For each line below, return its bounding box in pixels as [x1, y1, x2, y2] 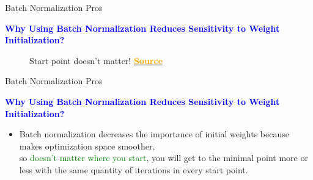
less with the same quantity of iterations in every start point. [19, 163, 248, 176]
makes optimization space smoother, [19, 139, 155, 152]
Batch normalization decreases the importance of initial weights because [19, 128, 289, 140]
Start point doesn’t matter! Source [29, 54, 163, 67]
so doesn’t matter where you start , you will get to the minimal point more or [19, 151, 308, 164]
